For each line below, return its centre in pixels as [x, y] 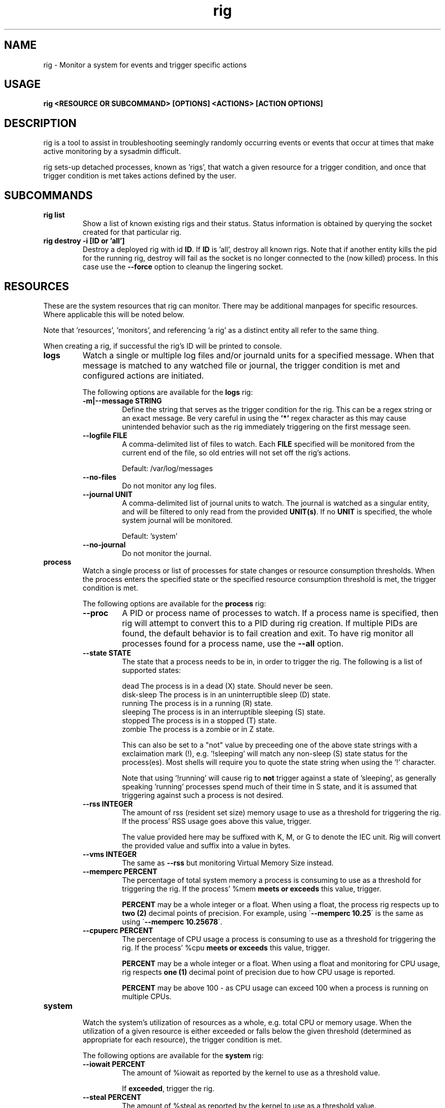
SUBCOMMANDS [49, 195]
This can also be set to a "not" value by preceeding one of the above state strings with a [270, 745]
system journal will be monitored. [177, 520]
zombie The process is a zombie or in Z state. [198, 729]
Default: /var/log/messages [167, 468]
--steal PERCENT [112, 1097]
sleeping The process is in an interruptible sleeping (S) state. [224, 712]
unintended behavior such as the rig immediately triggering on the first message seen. [266, 426]
